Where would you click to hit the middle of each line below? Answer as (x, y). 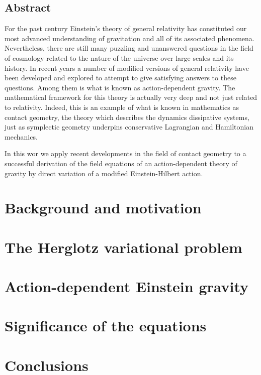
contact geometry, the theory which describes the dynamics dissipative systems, (127, 117)
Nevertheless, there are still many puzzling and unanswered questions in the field (129, 48)
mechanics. (21, 136)
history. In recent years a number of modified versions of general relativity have (127, 68)
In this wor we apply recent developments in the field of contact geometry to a (125, 153)
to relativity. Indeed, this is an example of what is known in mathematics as (122, 107)
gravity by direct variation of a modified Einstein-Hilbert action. (104, 173)
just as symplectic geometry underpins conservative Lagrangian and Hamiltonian (129, 127)
